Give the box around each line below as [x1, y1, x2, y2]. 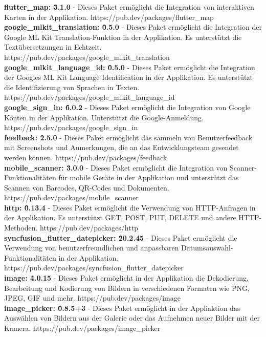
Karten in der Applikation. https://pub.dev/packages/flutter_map [4, 11, 214, 22]
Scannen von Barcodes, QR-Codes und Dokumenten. [4, 182, 169, 193]
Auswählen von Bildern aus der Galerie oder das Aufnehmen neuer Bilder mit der [4, 312, 260, 323]
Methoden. [4, 222, 38, 233]
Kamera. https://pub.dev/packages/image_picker [4, 323, 161, 333]
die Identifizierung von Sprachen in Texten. [4, 81, 140, 92]
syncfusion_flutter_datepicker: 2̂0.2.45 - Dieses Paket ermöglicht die [4, 232, 237, 243]
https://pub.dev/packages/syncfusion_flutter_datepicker [4, 262, 184, 273]
